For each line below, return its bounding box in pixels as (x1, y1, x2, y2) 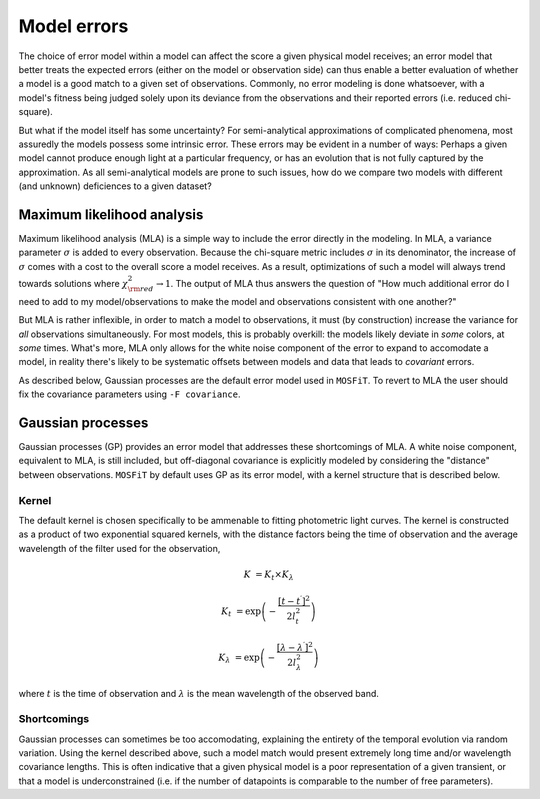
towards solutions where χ (18, 277, 129, 289)
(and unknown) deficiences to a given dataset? (18, 180, 212, 192)
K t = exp (221, 606, 262, 619)
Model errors (18, 15, 129, 37)
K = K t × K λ (243, 568, 295, 582)
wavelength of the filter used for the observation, (18, 542, 221, 554)
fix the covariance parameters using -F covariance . (18, 388, 241, 400)
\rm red (127, 284, 154, 294)
